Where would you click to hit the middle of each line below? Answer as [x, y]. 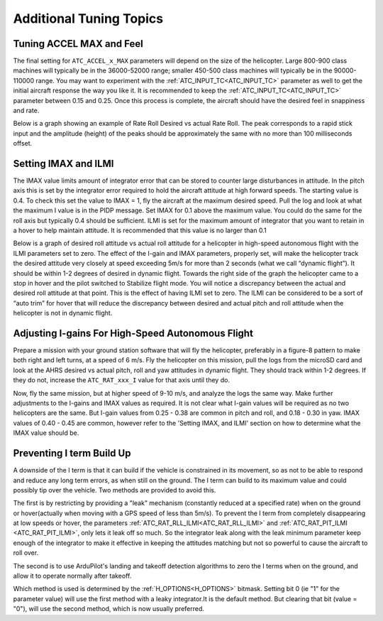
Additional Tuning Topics [88, 18]
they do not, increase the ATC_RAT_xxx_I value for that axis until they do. [122, 380]
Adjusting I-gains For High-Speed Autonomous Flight [133, 333]
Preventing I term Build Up [72, 454]
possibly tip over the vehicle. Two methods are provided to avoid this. [115, 490]
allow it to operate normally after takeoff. [72, 576]
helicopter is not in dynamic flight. [63, 313]
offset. [23, 144]
